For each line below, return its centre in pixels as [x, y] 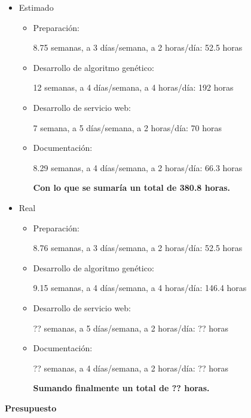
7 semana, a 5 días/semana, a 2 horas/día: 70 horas [128, 127]
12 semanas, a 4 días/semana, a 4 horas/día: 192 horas [133, 87]
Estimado [36, 7]
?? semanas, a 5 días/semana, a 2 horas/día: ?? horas [131, 328]
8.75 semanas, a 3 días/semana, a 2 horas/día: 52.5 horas [138, 47]
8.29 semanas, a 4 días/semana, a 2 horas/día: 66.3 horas [138, 167]
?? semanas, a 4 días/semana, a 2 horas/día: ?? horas [131, 368]
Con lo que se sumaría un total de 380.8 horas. [132, 188]
